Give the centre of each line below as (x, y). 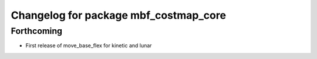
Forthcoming (37, 31)
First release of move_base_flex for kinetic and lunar (89, 46)
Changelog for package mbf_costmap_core (118, 15)
